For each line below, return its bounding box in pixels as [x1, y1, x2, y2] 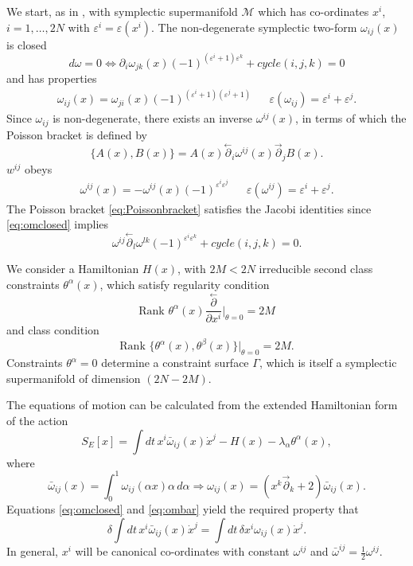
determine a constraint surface [101, 354, 249, 371]
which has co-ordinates [258, 3, 369, 19]
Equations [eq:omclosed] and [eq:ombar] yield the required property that [6, 501, 359, 517]
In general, [6, 543, 58, 560]
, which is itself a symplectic [259, 354, 397, 371]
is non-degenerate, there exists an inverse [53, 110, 252, 127]
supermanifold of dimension [6, 369, 141, 386]
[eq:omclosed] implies [6, 216, 109, 232]
